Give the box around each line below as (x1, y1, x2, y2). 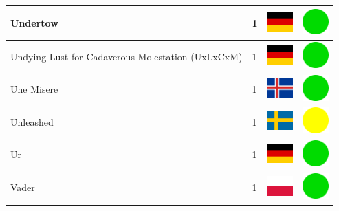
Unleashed (10, 114, 54, 129)
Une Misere (10, 82, 58, 96)
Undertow (10, 15, 58, 30)
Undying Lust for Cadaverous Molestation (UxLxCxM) (10, 49, 243, 63)
